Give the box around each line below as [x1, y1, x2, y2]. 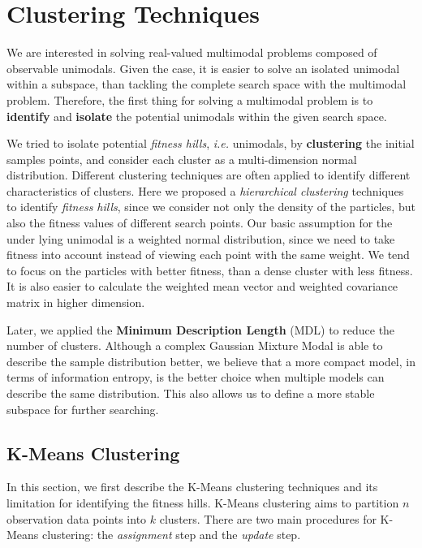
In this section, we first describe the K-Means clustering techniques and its [6, 478, 378, 495]
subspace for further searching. [6, 400, 159, 417]
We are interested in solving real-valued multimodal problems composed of [6, 44, 377, 61]
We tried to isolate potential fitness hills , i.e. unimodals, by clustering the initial [6, 135, 415, 152]
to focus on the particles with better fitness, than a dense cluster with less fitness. [6, 261, 413, 278]
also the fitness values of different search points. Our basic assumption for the [6, 214, 393, 231]
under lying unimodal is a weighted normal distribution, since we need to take [6, 230, 395, 247]
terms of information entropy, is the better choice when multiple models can [6, 369, 385, 386]
